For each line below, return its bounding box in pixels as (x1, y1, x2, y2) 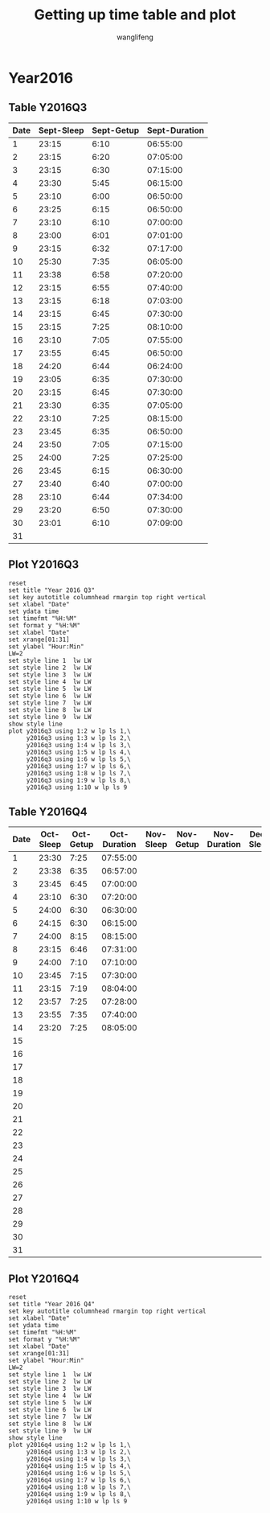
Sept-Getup (92, 125, 140, 136)
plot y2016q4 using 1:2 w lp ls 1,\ (8, 1441, 131, 1449)
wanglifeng (116, 32, 154, 42)
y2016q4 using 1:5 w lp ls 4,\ (26, 1462, 131, 1470)
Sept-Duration (147, 125, 205, 136)
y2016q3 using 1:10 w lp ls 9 (26, 783, 128, 791)
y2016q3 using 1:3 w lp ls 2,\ (26, 734, 131, 742)
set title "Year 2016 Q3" (8, 586, 95, 594)
